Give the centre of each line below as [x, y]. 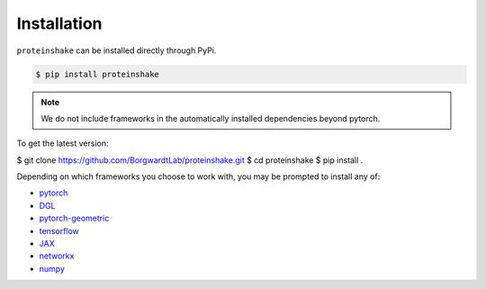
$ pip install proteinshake [97, 74]
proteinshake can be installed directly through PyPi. [117, 50]
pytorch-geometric [74, 218]
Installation [59, 23]
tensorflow [59, 230]
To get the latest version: [63, 143]
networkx [57, 256]
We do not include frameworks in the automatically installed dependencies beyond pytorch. [211, 118]
